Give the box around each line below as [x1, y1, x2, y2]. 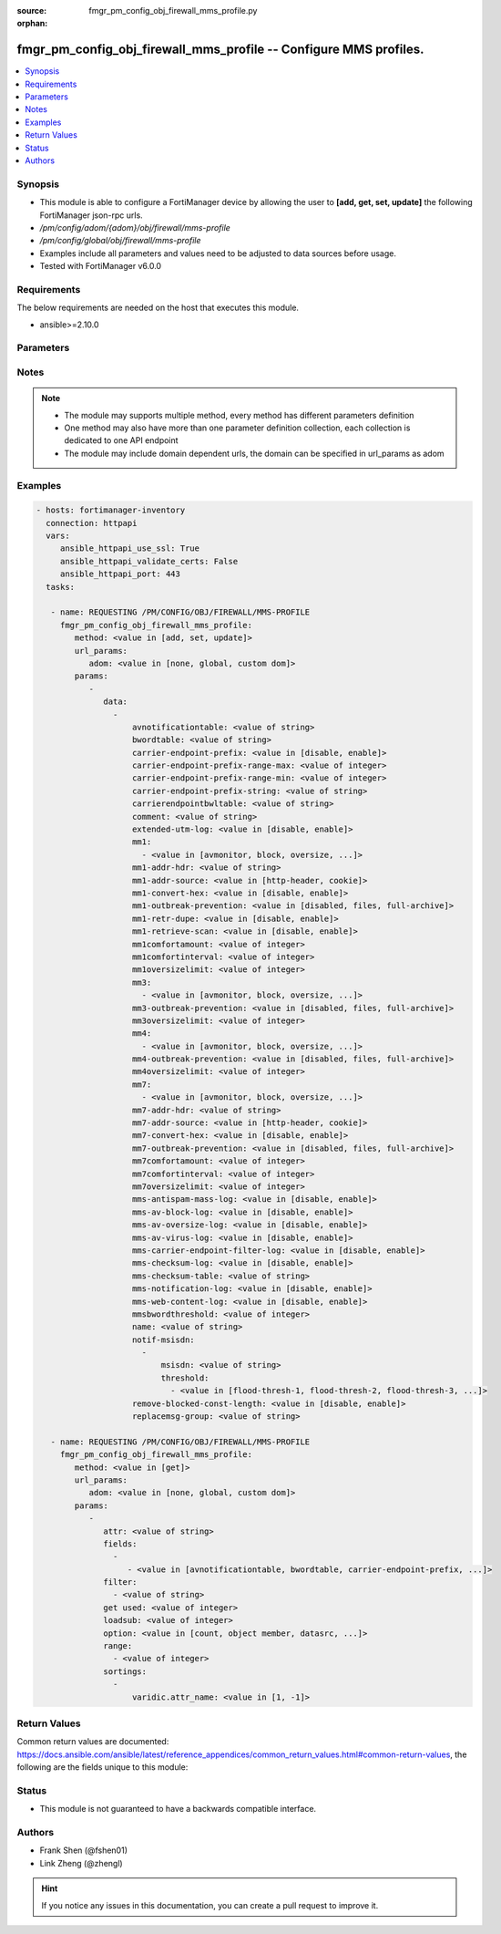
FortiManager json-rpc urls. [39, 210, 143, 221]
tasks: [46, 582, 76, 592]
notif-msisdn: [132, 1334, 195, 1345]
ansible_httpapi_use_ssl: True [59, 543, 200, 553]
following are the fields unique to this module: [16, 1762, 189, 1773]
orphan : [16, 18, 48, 29]
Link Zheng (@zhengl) [39, 1857, 123, 1868]
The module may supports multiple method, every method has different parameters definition [64, 409, 414, 420]
